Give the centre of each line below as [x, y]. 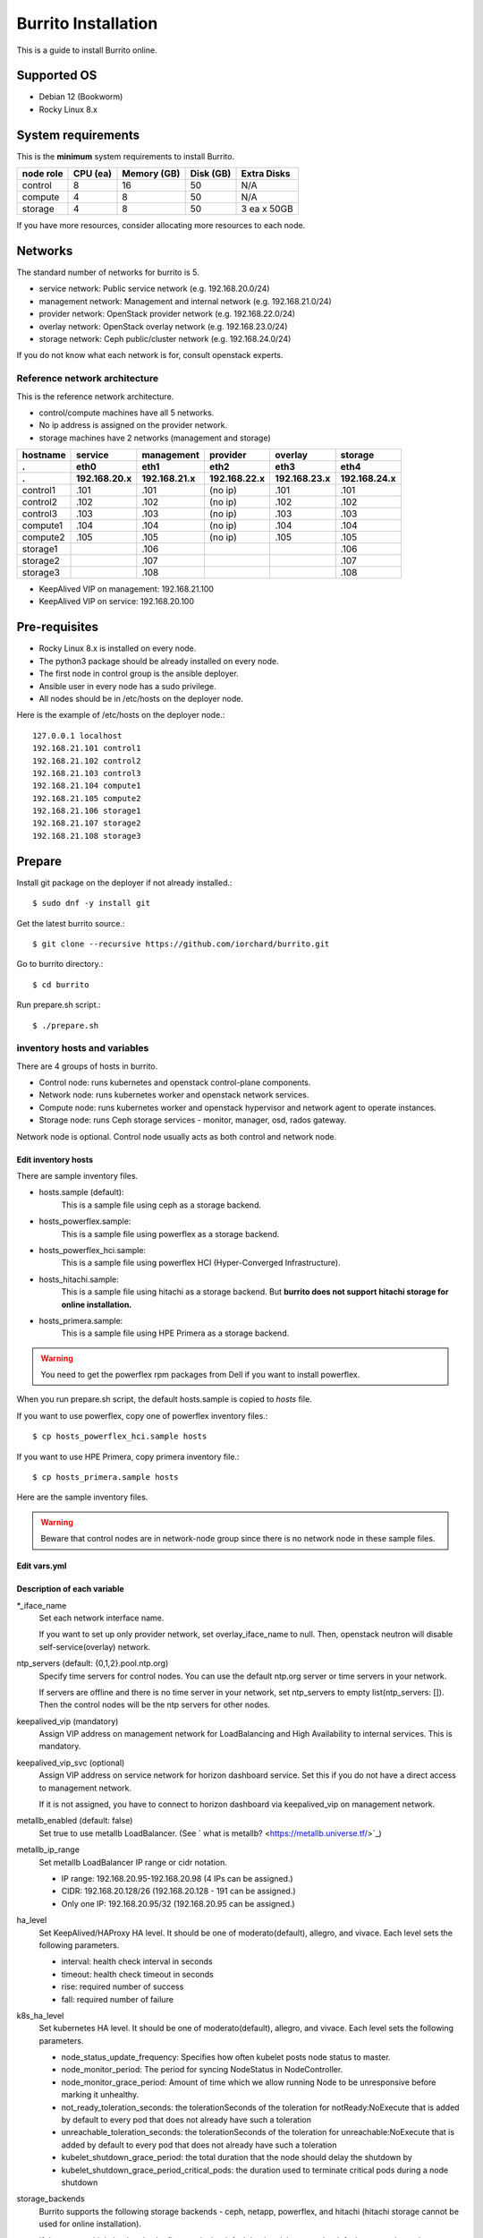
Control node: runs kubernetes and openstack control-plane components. [175, 1082]
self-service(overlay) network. [95, 1646]
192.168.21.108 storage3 [87, 836]
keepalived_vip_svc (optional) [71, 1763]
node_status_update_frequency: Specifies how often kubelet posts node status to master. [226, 2057]
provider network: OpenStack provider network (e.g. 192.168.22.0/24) [167, 314]
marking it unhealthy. [100, 2095]
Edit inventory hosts [55, 1159]
